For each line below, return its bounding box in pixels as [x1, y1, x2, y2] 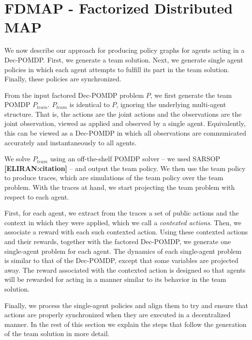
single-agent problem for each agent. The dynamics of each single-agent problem [4, 246, 242, 256]
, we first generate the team [150, 90, 232, 100]
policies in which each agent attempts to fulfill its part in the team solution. [4, 64, 230, 74]
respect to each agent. [4, 191, 69, 201]
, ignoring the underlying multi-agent [116, 99, 226, 109]
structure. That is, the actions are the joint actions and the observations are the [4, 108, 242, 119]
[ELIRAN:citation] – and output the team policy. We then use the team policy [4, 163, 246, 173]
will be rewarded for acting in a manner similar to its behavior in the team [4, 274, 226, 284]
